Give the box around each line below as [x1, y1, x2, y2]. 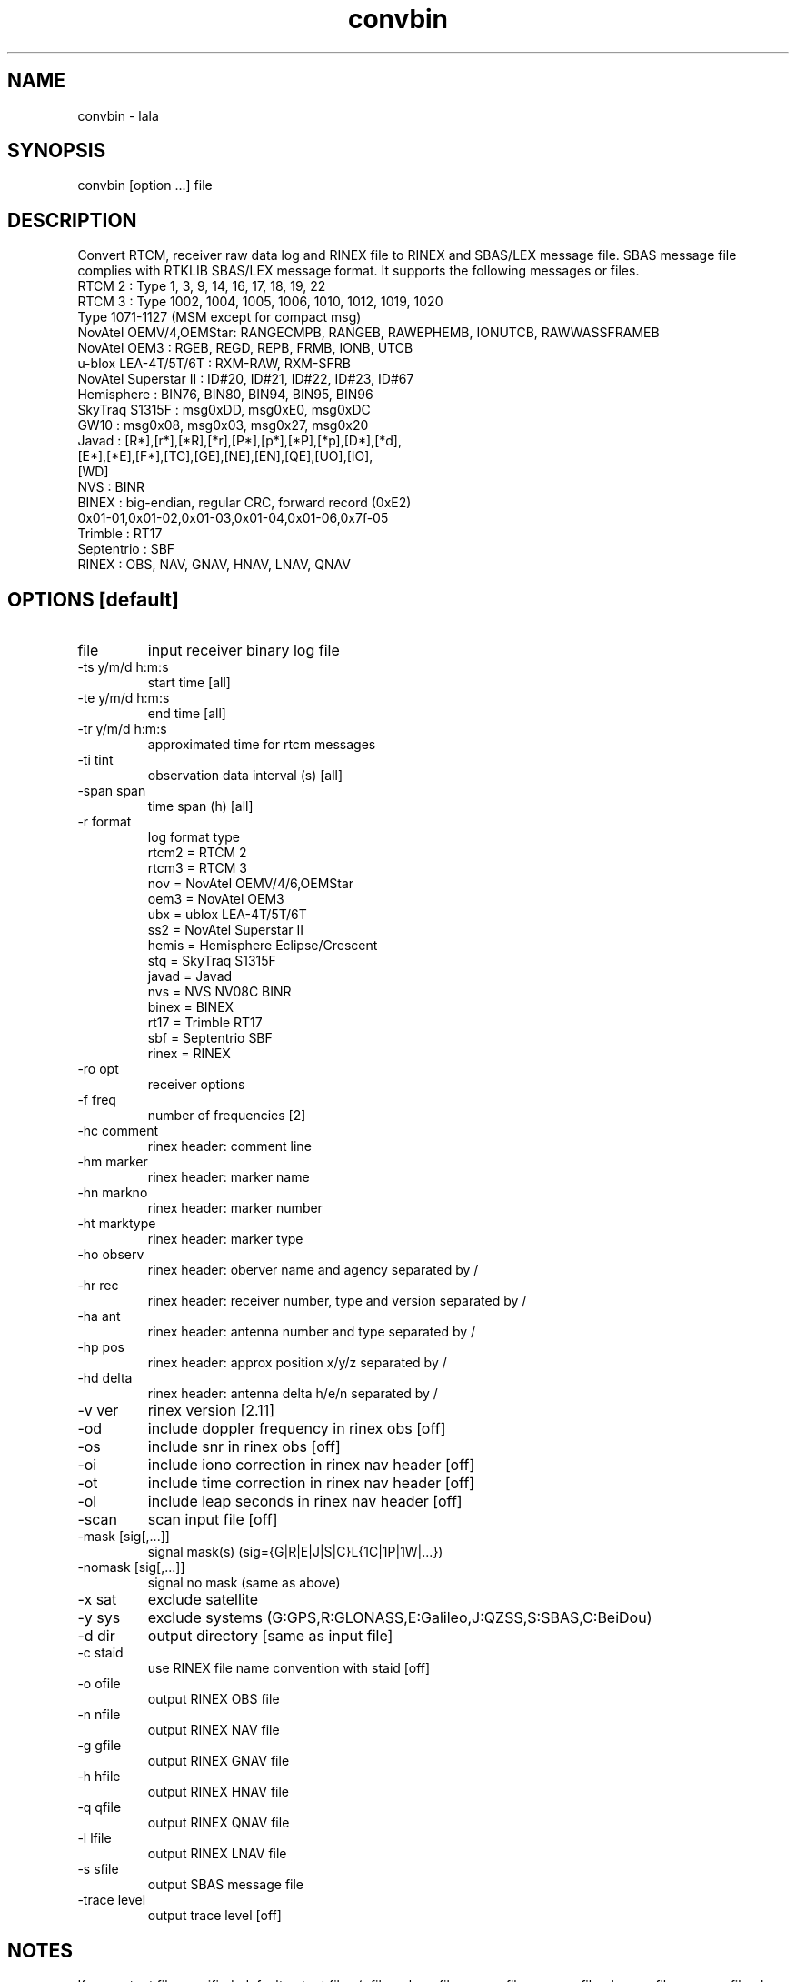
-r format [77, 814, 132, 830]
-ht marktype [77, 1216, 156, 1232]
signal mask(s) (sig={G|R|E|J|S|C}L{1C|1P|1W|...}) [147, 1544, 443, 1560]
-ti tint [77, 752, 114, 768]
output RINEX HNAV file [147, 1784, 290, 1800]
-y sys [77, 1608, 121, 1627]
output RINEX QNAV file [147, 1815, 290, 1831]
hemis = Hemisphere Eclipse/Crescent [147, 937, 378, 954]
